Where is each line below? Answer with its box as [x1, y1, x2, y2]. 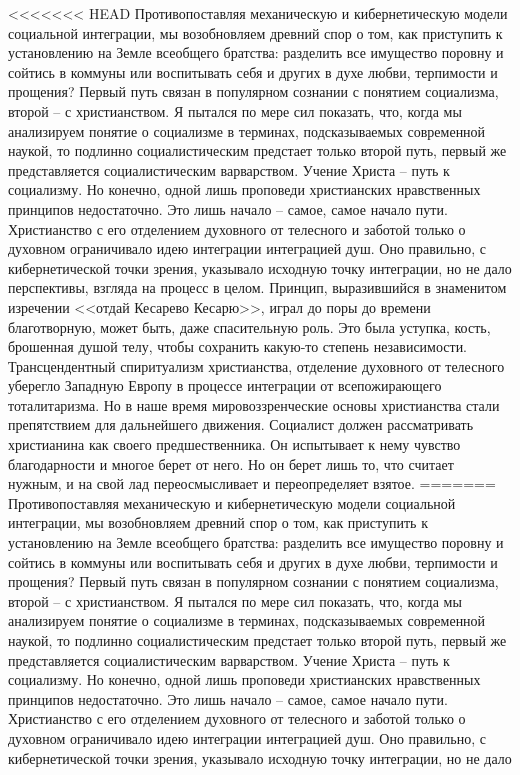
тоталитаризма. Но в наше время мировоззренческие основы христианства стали [8, 394, 500, 415]
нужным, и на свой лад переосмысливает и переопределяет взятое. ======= [8, 473, 496, 494]
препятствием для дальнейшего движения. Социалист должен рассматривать [8, 414, 474, 435]
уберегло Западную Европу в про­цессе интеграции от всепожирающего [8, 375, 442, 396]
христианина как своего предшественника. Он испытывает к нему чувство [8, 434, 461, 455]
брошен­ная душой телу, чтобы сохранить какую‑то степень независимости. [8, 336, 468, 357]
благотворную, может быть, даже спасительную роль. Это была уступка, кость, [8, 316, 491, 337]
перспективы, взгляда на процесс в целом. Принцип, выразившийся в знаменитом [8, 277, 507, 298]
